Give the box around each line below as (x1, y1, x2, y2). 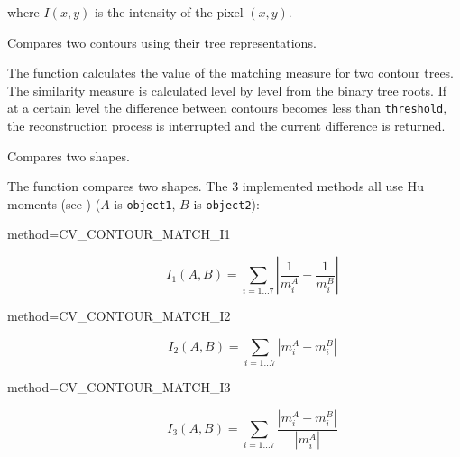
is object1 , (114, 194, 176, 213)
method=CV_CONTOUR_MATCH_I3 (7, 377, 231, 396)
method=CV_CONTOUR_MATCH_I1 (7, 224, 231, 243)
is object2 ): (193, 194, 260, 213)
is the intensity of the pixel (94, 3, 244, 21)
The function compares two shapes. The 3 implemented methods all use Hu (7, 177, 424, 196)
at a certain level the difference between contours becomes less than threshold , (7, 98, 447, 117)
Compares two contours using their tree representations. (7, 32, 317, 51)
